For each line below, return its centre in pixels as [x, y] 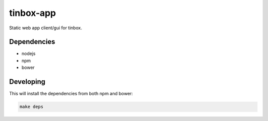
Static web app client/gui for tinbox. [46, 28]
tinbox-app [33, 13]
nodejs [29, 54]
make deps [32, 107]
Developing [27, 82]
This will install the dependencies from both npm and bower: [71, 94]
